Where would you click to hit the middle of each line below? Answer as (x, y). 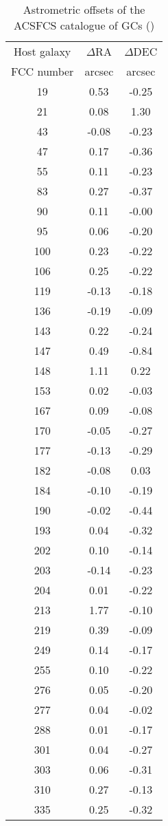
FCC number (43, 71)
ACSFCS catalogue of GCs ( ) (84, 25)
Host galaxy (43, 51)
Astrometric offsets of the (84, 9)
